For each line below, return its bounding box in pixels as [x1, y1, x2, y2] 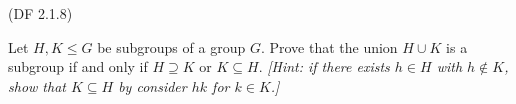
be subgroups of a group [97, 36, 246, 57]
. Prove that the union [260, 36, 398, 57]
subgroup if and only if [8, 56, 148, 77]
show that [8, 75, 66, 96]
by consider [118, 75, 187, 96]
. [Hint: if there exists [258, 56, 390, 77]
